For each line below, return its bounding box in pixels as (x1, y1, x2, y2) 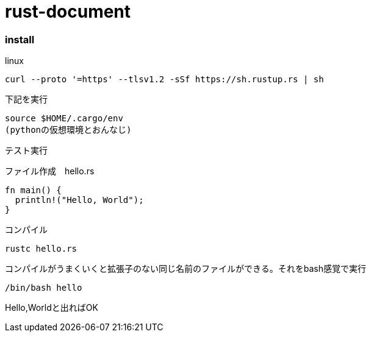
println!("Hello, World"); (15, 195, 144, 205)
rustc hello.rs (5, 244, 77, 254)
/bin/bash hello (5, 283, 82, 293)
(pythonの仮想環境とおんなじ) (5, 125, 132, 135)
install (5, 33, 35, 46)
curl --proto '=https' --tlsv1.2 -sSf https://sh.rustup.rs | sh (5, 74, 324, 85)
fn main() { (5, 185, 62, 196)
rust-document (5, 1, 131, 22)
